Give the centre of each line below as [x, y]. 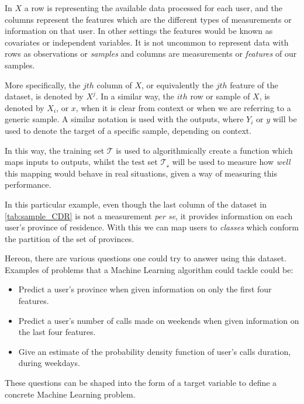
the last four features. [57, 332]
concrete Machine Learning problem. [70, 394]
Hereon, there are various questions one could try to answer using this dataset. [146, 258]
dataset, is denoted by [44, 96]
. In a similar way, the [135, 96]
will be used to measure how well [231, 162]
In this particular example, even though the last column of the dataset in [136, 204]
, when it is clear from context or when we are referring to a [183, 107]
